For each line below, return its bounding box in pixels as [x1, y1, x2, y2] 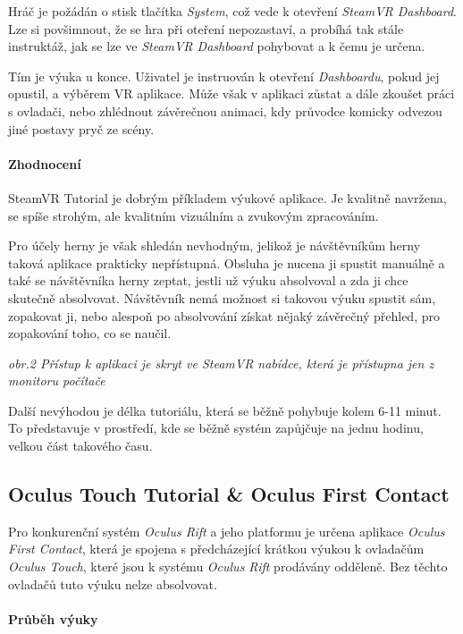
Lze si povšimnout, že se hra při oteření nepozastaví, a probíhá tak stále [8, 19, 404, 38]
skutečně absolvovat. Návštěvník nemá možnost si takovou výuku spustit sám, [8, 288, 436, 307]
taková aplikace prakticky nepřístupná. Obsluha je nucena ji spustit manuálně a [8, 253, 445, 272]
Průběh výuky [8, 609, 98, 628]
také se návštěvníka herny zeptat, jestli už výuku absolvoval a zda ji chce [8, 271, 408, 290]
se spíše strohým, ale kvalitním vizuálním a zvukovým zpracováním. [8, 206, 379, 224]
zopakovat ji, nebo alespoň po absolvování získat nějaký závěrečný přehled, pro [8, 306, 440, 325]
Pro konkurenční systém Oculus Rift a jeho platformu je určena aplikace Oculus [8, 521, 445, 540]
